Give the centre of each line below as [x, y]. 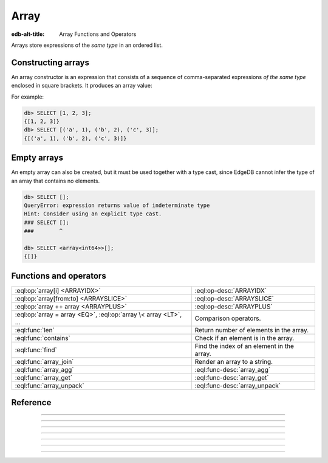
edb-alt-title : [28, 34]
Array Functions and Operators [98, 34]
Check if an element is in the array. [244, 338]
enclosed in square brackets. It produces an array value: [82, 86]
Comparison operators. [228, 318]
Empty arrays [37, 158]
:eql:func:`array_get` [44, 377]
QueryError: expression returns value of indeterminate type [117, 206]
